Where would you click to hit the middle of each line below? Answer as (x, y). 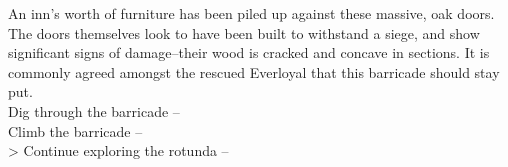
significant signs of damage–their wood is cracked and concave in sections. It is (249, 52)
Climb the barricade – (75, 130)
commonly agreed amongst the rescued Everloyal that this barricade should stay (254, 71)
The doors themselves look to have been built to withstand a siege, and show (244, 32)
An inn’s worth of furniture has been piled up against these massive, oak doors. (251, 13)
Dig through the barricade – (94, 110)
